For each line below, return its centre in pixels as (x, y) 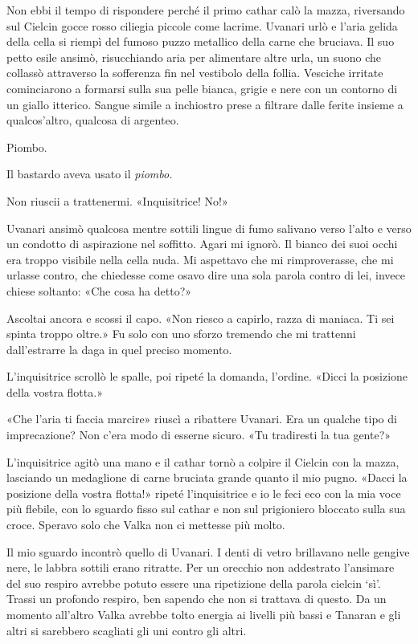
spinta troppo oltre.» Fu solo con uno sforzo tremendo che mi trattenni (181, 334)
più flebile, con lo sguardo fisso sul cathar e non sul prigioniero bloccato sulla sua (206, 509)
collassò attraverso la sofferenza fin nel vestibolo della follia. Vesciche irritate (195, 73)
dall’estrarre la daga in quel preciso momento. (119, 349)
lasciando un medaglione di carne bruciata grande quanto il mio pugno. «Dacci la (207, 477)
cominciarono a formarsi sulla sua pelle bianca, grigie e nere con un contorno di (202, 88)
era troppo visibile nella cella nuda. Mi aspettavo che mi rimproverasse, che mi (200, 259)
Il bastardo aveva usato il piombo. (90, 174)
